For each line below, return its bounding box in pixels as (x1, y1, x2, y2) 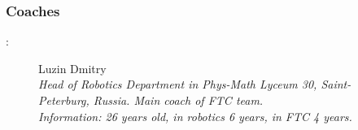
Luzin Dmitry (38, 59, 107, 76)
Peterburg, (38, 92, 89, 108)
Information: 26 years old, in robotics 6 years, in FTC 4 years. (38, 107, 352, 124)
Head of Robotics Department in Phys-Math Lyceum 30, (38, 76, 317, 93)
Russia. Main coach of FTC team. (93, 92, 264, 108)
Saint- (321, 76, 351, 93)
